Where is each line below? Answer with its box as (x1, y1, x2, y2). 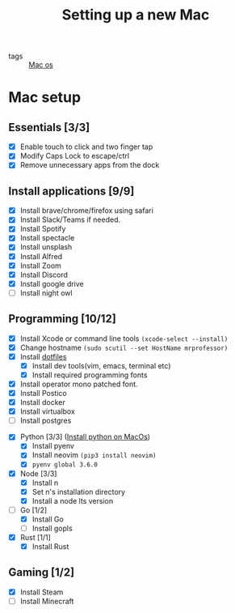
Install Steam (19, 587, 64, 597)
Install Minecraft (19, 596, 74, 606)
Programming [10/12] (8, 312, 117, 326)
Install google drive (19, 279, 85, 288)
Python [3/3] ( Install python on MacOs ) (19, 432, 151, 442)
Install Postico (19, 389, 67, 398)
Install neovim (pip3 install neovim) (31, 450, 157, 460)
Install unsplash (19, 242, 73, 252)
